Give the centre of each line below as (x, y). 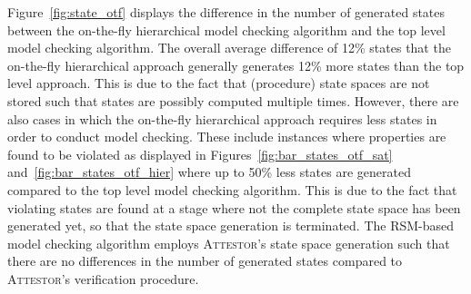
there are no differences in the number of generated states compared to (205, 261)
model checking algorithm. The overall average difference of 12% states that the (229, 48)
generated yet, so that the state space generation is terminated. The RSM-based (231, 225)
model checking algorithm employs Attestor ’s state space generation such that (229, 243)
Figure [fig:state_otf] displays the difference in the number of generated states (226, 12)
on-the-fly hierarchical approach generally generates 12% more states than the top (236, 65)
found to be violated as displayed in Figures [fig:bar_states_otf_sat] (200, 154)
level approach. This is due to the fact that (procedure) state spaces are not (219, 83)
